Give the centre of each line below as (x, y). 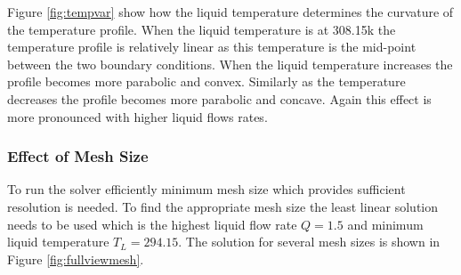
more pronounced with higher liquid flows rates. (137, 116)
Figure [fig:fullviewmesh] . (76, 259)
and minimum (385, 224)
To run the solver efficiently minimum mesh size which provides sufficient (206, 189)
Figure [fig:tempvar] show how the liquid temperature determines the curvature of (230, 12)
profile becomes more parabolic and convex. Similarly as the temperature (206, 81)
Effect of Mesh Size (78, 156)
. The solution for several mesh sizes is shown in (309, 242)
